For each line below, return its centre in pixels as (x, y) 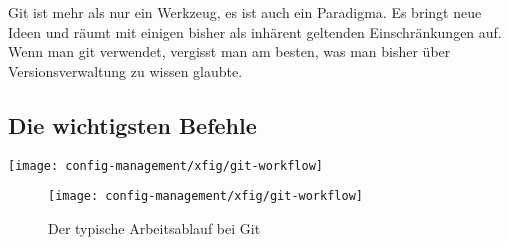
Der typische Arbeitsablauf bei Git (154, 227)
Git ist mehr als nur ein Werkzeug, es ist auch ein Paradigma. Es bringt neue (245, 12)
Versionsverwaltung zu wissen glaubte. (125, 70)
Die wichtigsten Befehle (132, 124)
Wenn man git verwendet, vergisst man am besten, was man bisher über (229, 51)
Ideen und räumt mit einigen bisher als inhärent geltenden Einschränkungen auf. (255, 31)
